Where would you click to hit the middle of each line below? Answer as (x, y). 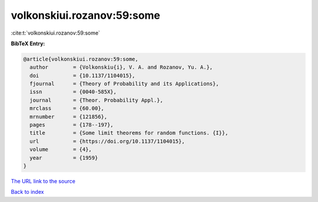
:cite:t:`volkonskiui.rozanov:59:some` (55, 33)
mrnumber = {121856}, (69, 117)
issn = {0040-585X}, (73, 92)
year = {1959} (64, 158)
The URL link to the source (43, 181)
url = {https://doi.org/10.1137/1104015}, (107, 141)
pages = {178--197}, (72, 125)
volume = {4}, (61, 149)
